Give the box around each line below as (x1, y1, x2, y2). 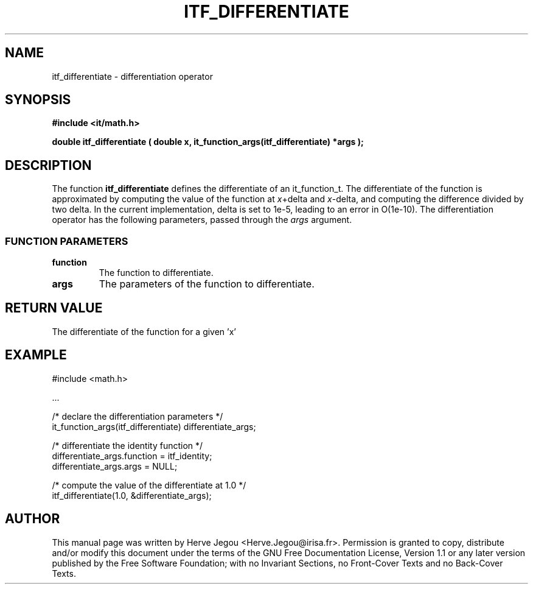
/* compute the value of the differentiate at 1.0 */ (52, 479, 246, 490)
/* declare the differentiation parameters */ (52, 411, 223, 421)
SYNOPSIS (5, 92, 71, 108)
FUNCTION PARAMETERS (5, 235, 128, 247)
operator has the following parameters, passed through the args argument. (52, 214, 352, 225)
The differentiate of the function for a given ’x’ (52, 326, 237, 337)
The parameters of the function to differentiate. (99, 278, 315, 291)
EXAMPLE (5, 347, 67, 363)
